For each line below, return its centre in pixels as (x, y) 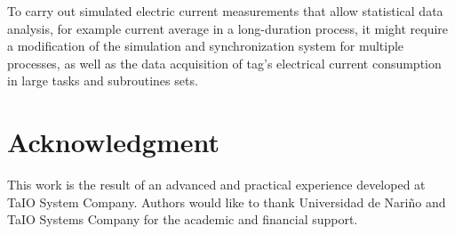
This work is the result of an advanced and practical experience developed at (216, 185)
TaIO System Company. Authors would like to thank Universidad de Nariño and (227, 202)
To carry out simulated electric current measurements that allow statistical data (225, 11)
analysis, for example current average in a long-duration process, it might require (228, 28)
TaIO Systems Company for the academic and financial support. (183, 219)
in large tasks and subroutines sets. (103, 81)
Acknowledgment (113, 142)
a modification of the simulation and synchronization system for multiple (206, 46)
